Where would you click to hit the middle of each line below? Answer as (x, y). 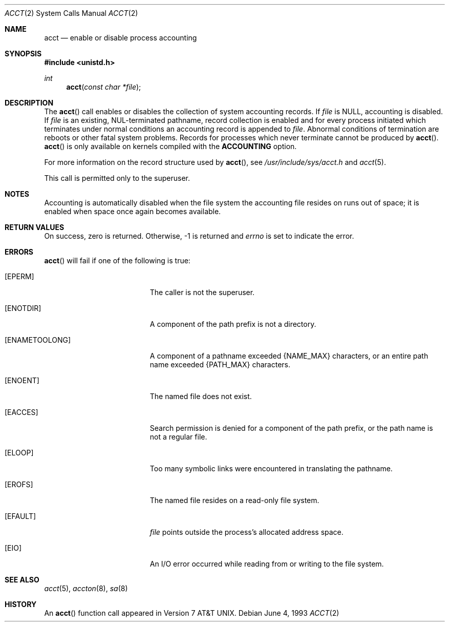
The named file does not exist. (201, 396)
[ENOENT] (22, 380)
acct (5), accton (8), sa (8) (86, 588)
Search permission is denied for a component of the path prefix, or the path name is (291, 428)
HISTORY (21, 604)
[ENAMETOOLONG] (38, 340)
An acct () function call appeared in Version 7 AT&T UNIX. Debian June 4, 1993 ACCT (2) (192, 613)
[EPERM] (19, 276)
